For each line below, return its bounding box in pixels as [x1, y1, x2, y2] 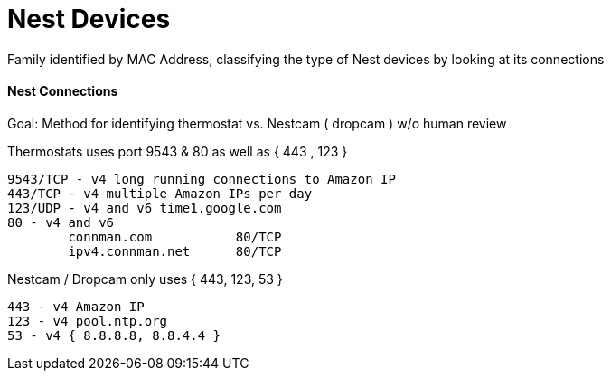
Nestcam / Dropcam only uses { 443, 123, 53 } [7, 270, 283, 287]
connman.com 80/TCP [68, 229, 282, 244]
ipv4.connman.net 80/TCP [68, 243, 282, 259]
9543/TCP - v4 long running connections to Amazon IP [7, 171, 396, 186]
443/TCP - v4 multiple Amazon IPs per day [7, 185, 313, 201]
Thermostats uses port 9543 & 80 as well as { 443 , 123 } [7, 143, 348, 159]
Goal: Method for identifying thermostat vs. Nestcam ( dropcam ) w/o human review [7, 115, 507, 131]
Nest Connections [7, 83, 118, 99]
